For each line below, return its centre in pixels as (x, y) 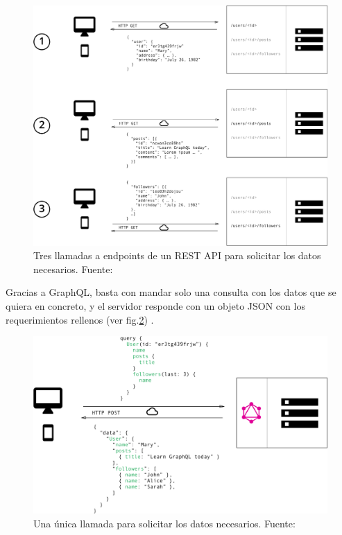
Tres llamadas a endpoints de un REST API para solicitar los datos (177, 255)
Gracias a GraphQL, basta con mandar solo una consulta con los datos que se (171, 292)
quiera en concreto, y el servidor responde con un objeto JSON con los (155, 305)
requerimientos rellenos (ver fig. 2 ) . (80, 319)
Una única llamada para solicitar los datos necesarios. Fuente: (164, 523)
